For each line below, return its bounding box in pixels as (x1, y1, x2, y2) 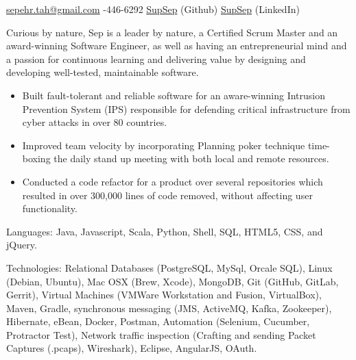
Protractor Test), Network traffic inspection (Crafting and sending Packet (6, 327, 316, 342)
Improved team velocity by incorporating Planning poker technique (22, 138, 305, 152)
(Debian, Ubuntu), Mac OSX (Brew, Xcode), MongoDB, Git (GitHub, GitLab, (6, 274, 339, 288)
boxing (22, 151, 51, 166)
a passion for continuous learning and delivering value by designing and (6, 51, 306, 66)
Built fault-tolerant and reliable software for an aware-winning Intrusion (22, 88, 326, 102)
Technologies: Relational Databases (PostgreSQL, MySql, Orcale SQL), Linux (6, 260, 333, 274)
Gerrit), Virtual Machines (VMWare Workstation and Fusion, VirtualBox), (6, 287, 322, 302)
